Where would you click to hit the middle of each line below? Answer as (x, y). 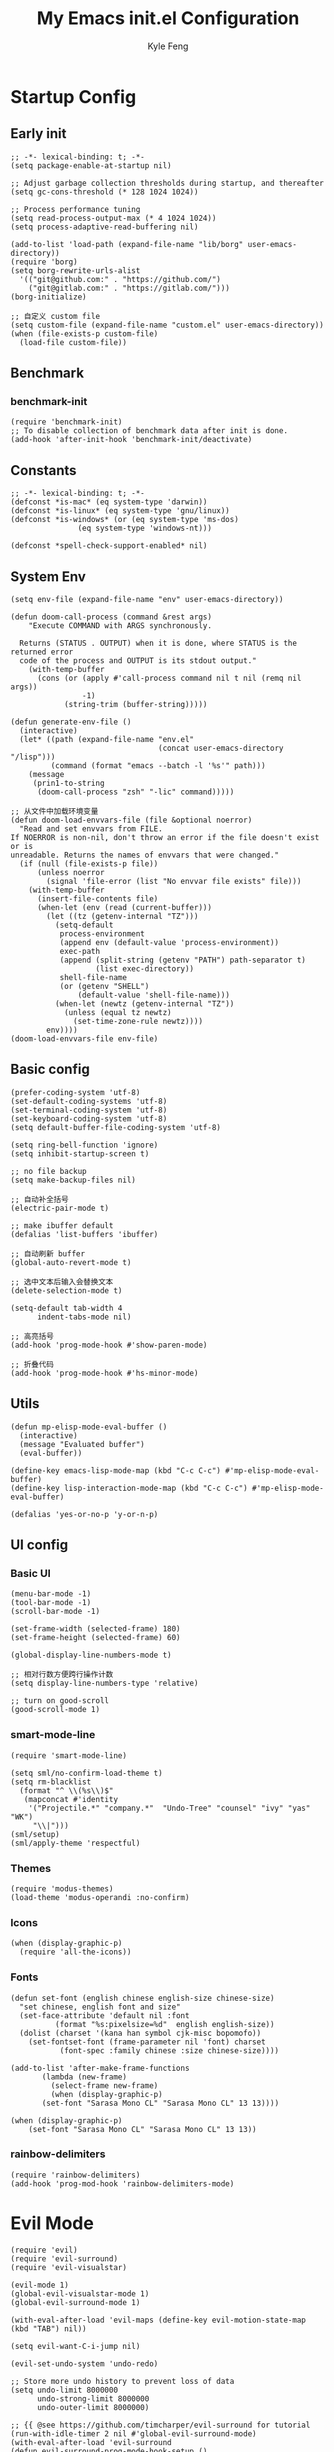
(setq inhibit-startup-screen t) (80, 1153)
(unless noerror (70, 873)
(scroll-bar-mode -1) (55, 1612)
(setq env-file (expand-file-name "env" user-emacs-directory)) (147, 600)
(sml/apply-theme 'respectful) (75, 1843)
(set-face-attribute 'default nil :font (104, 2015)
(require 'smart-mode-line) (69, 1755)
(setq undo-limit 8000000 (64, 2390)
